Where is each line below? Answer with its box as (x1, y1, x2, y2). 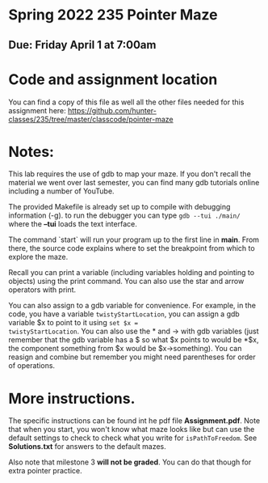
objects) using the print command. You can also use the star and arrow (8, 277, 245, 286)
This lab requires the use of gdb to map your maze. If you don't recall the (8, 169, 252, 179)
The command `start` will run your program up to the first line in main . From (8, 235, 260, 244)
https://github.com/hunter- (67, 105, 157, 115)
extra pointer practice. (8, 466, 82, 476)
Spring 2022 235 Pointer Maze (8, 6, 218, 24)
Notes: (8, 142, 55, 161)
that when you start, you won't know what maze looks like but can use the (8, 425, 255, 434)
